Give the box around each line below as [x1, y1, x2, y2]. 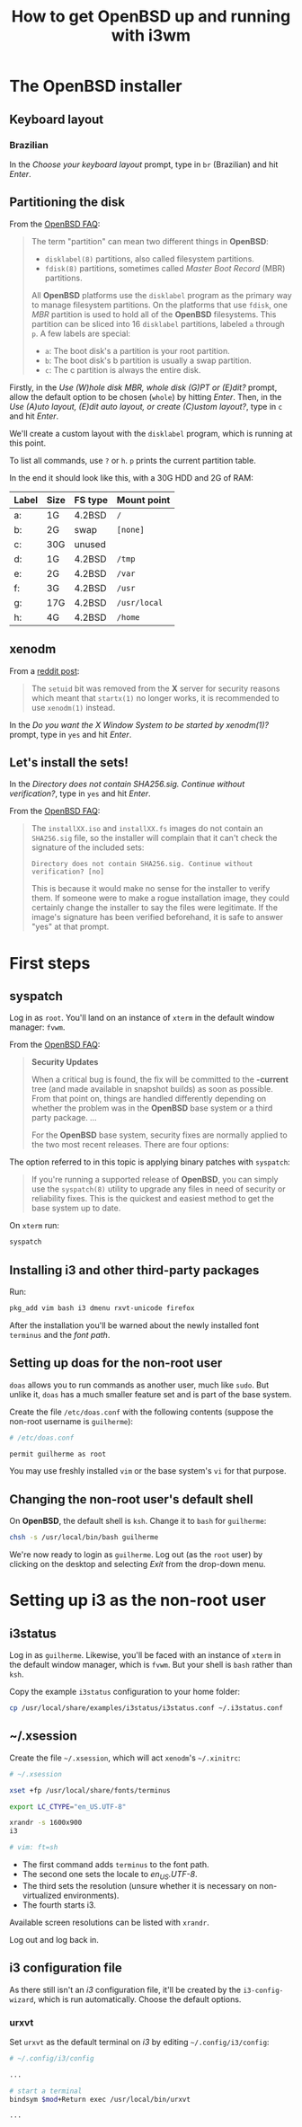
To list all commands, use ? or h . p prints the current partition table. [9, 455, 256, 465]
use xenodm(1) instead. [31, 702, 116, 713]
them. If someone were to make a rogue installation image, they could [31, 892, 290, 904]
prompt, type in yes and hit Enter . [9, 729, 132, 740]
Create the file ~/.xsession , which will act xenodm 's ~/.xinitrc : [9, 1752, 241, 1763]
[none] [116, 524, 146, 535]
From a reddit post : [9, 665, 80, 676]
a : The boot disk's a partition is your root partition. [44, 345, 231, 356]
